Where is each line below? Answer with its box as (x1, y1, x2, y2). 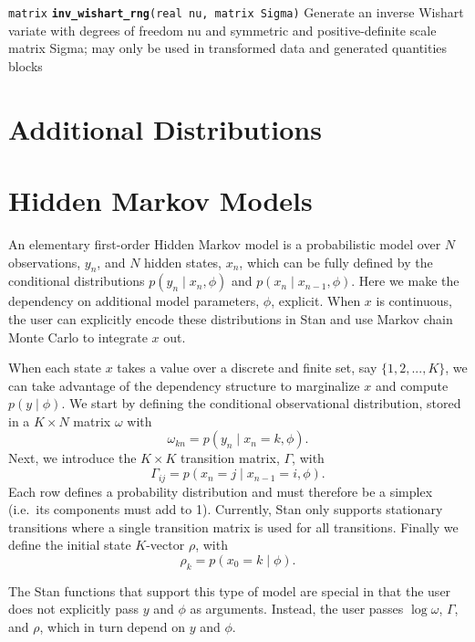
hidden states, (144, 252, 222, 271)
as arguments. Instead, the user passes (190, 599, 404, 618)
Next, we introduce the (8, 448, 137, 468)
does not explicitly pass (8, 599, 139, 618)
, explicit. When (271, 291, 361, 310)
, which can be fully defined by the (239, 252, 433, 271)
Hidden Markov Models (8, 182, 313, 218)
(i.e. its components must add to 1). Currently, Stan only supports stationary (8, 500, 443, 519)
